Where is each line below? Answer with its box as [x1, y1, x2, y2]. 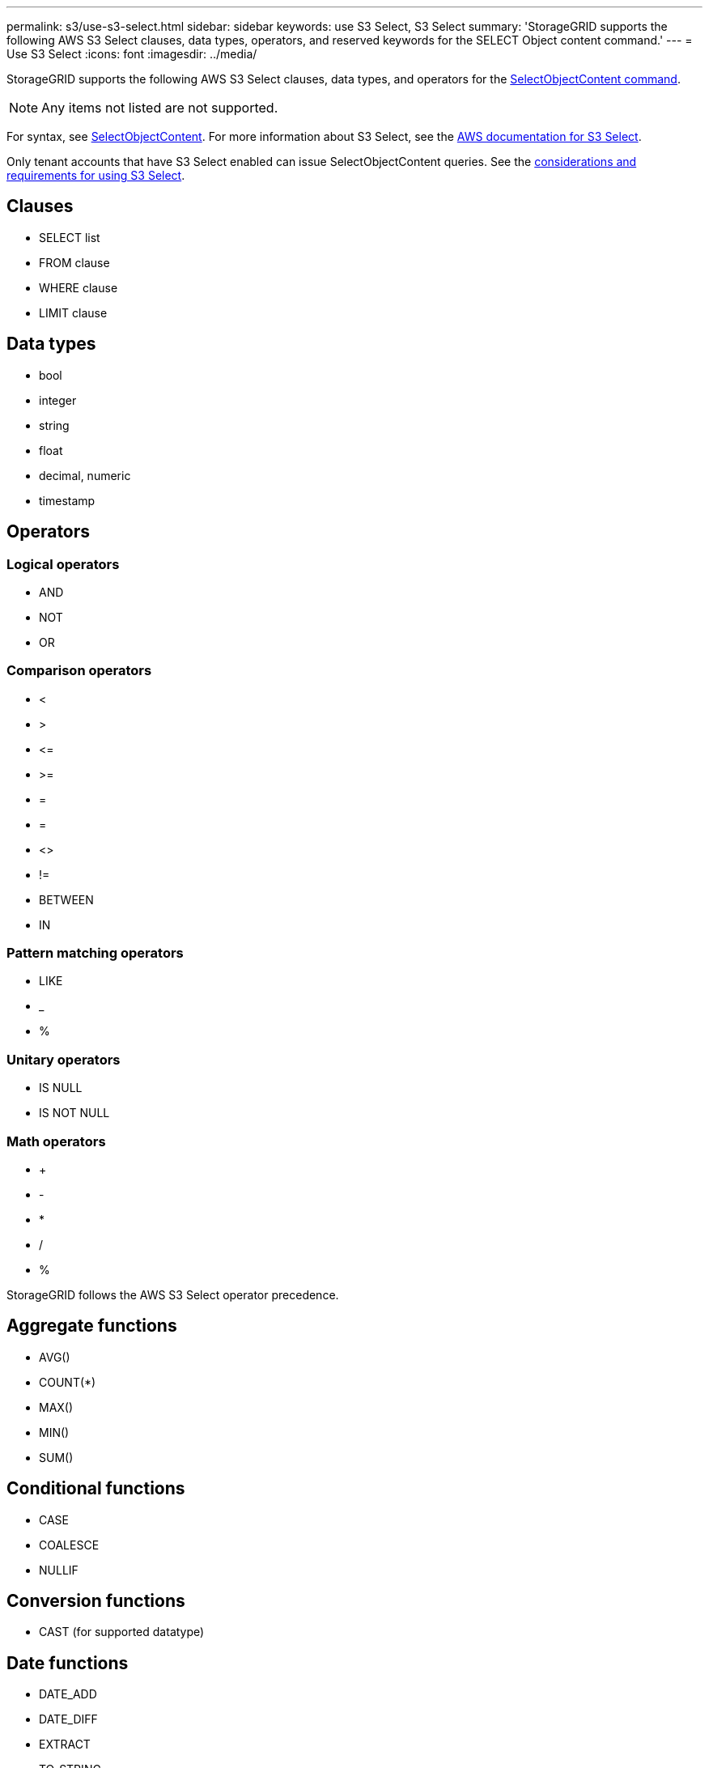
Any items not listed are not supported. [41, 100, 278, 116]
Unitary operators [6, 1051, 121, 1068]
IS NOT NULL [39, 1106, 110, 1120]
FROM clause [39, 255, 110, 270]
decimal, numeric [39, 468, 131, 482]
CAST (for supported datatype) [39, 1625, 205, 1639]
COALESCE [39, 1537, 100, 1552]
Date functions [6, 1652, 129, 1673]
